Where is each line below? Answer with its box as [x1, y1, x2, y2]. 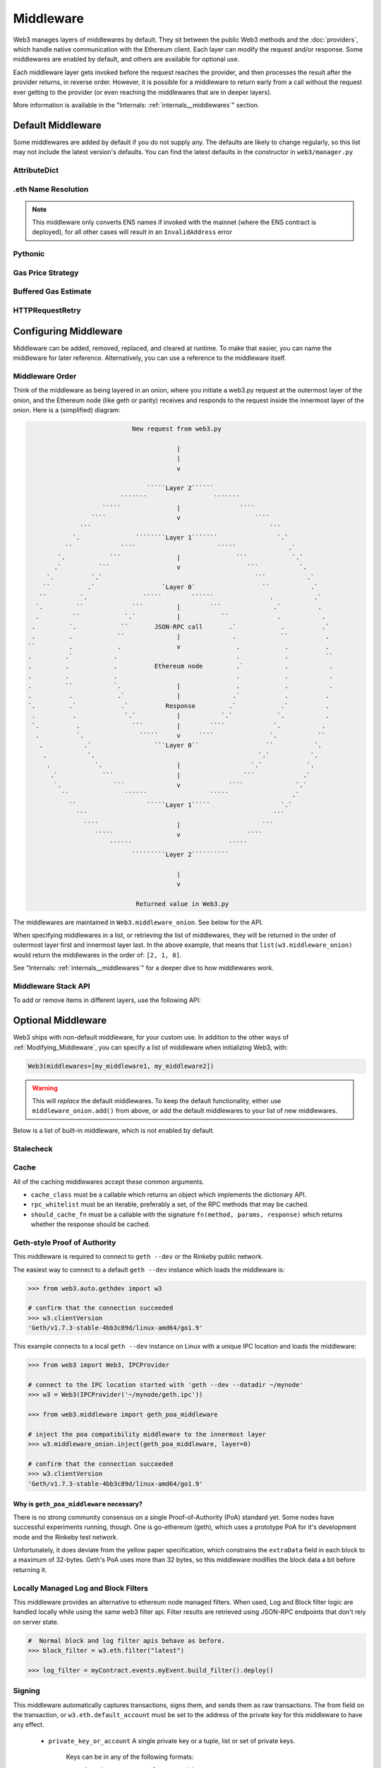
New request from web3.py [131, 424, 222, 433]
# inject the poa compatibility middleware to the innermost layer [28, 1430, 267, 1438]
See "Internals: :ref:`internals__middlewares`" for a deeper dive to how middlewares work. [13, 964, 274, 972]
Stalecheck [13, 1144, 53, 1153]
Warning [32, 1083, 58, 1092]
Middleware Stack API [13, 982, 91, 991]
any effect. [13, 1721, 45, 1729]
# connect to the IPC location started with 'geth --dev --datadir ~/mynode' [28, 1380, 303, 1389]
